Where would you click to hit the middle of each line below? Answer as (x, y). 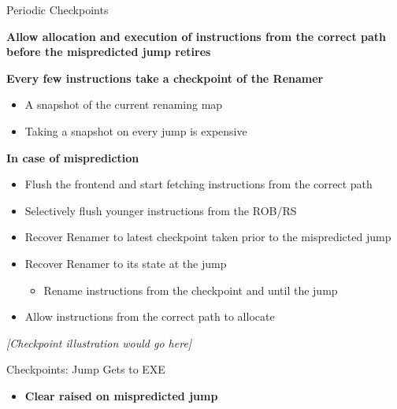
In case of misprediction (73, 157)
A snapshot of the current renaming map (124, 104)
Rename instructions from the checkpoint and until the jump (191, 290)
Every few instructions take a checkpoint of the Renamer (165, 78)
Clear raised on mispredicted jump (121, 395)
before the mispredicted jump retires (109, 52)
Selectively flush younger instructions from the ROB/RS (161, 210)
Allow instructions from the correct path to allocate (150, 316)
